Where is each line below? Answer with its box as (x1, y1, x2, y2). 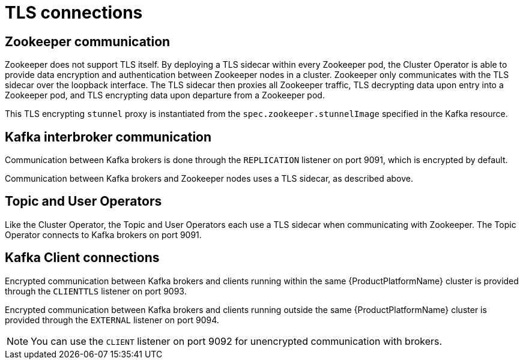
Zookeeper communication (5, 34, 171, 49)
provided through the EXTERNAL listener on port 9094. (5, 314, 219, 325)
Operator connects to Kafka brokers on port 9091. (5, 229, 202, 240)
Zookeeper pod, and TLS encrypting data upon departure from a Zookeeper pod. (5, 90, 325, 101)
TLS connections (5, 2, 143, 23)
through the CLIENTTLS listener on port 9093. (5, 285, 187, 296)
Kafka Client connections (5, 250, 160, 266)
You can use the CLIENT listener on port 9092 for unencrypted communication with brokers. (31, 335, 443, 347)
